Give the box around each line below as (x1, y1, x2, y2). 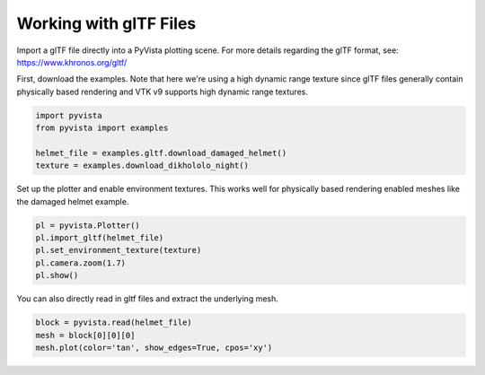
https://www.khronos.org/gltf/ (16, 57, 128, 67)
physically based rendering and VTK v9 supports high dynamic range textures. (16, 86, 309, 97)
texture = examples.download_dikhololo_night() (35, 161, 249, 170)
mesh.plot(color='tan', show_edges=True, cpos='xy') (35, 342, 273, 353)
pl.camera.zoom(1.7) (35, 257, 126, 268)
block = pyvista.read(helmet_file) (35, 318, 192, 327)
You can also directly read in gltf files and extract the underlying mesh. (16, 293, 278, 304)
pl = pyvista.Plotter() (35, 220, 141, 231)
